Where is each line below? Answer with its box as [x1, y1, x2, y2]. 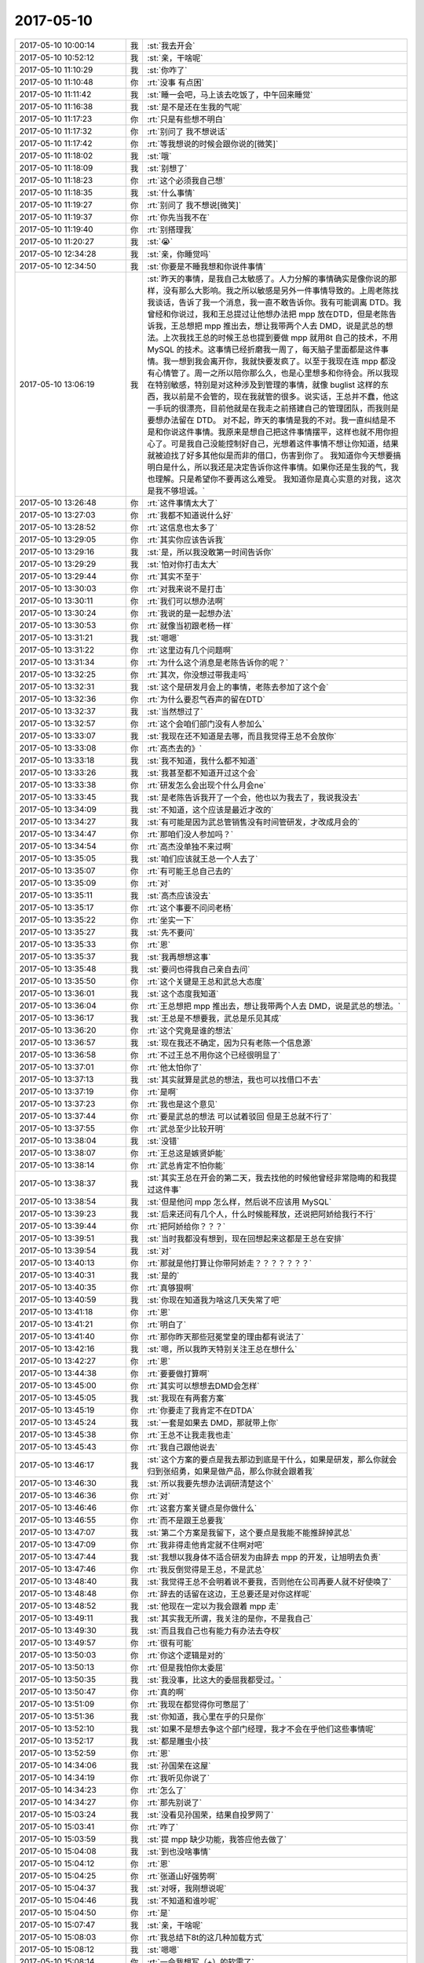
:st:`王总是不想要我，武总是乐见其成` [147, 1013, 282, 1024]
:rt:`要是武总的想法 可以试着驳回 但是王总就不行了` [147, 1111, 333, 1122]
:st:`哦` [147, 150, 172, 161]
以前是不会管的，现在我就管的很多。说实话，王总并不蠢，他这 [170, 391, 400, 402]
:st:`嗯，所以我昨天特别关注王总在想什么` [147, 1343, 298, 1354]
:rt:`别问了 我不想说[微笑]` [147, 199, 242, 210]
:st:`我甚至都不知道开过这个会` [147, 767, 258, 778]
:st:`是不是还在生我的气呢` [147, 101, 243, 112]
